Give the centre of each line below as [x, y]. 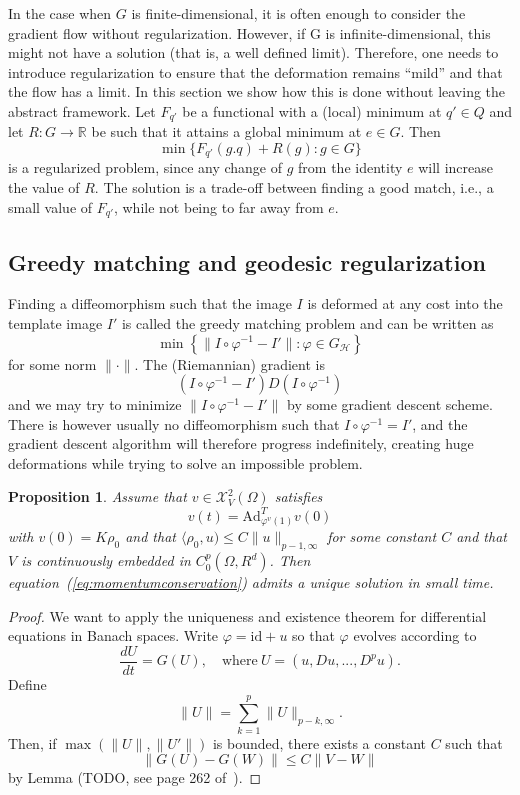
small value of [50, 206]
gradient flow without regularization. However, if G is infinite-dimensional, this [249, 32]
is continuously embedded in [106, 560]
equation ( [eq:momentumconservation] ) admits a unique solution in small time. [251, 582]
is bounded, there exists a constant [319, 742]
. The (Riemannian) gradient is [229, 363]
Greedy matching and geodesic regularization [247, 261]
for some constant [382, 536]
